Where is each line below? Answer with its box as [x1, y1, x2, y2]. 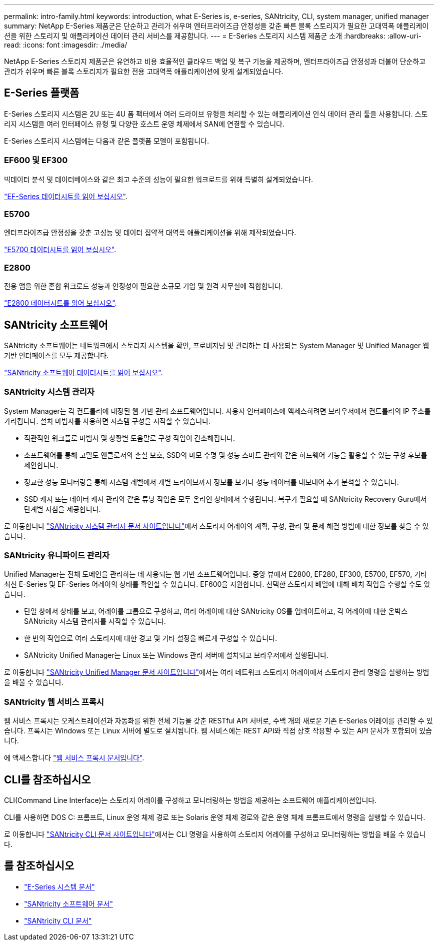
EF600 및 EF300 [4, 155, 68, 166]
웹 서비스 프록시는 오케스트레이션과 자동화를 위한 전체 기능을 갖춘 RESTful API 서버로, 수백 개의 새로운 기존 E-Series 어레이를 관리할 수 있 [4, 716, 433, 725]
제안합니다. [24, 460, 58, 469]
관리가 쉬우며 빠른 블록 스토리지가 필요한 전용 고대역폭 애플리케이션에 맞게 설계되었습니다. [4, 67, 283, 76]
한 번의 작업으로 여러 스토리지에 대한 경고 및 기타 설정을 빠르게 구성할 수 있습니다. [24, 634, 277, 643]
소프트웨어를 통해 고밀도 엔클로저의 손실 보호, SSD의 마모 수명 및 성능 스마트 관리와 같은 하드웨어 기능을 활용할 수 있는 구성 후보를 [24, 450, 427, 459]
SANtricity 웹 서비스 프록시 [4, 696, 104, 707]
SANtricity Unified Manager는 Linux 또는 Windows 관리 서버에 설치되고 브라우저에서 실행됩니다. [24, 651, 329, 660]
